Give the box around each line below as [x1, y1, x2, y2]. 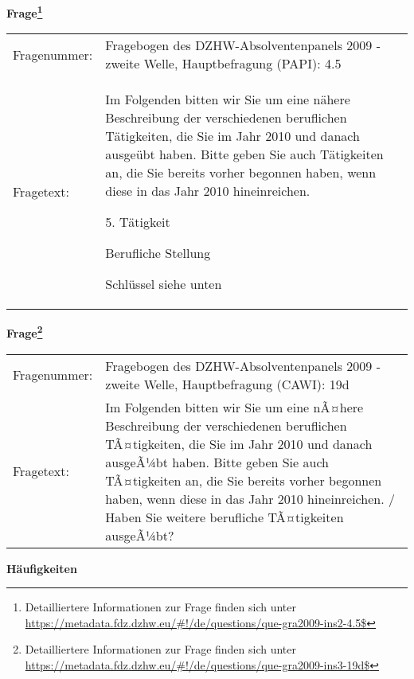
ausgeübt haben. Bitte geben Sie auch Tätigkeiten [105, 145, 384, 164]
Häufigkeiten [6, 560, 77, 576]
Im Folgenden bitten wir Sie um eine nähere [105, 90, 350, 109]
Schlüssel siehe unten [105, 275, 222, 294]
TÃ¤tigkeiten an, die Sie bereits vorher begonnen [105, 470, 382, 490]
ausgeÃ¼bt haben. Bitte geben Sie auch [105, 452, 329, 471]
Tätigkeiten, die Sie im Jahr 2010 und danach [105, 127, 360, 146]
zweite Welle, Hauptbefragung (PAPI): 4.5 [105, 54, 342, 73]
